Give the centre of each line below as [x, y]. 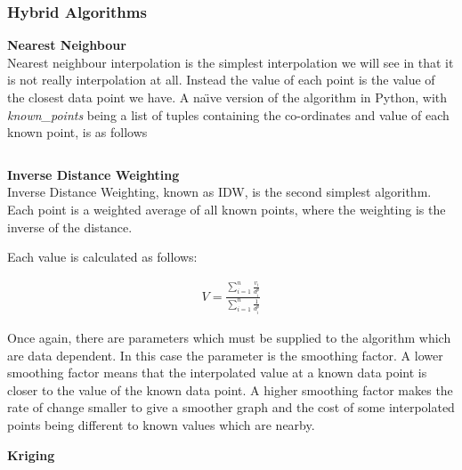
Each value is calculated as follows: [102, 257]
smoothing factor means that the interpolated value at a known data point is [217, 373]
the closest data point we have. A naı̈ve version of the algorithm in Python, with [227, 97]
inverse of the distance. [70, 227]
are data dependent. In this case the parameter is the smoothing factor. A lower [225, 355]
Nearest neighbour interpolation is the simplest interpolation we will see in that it [231, 62]
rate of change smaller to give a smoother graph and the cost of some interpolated [231, 407]
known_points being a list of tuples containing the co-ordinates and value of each [228, 114]
